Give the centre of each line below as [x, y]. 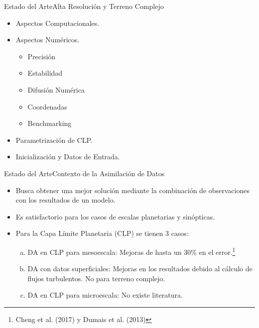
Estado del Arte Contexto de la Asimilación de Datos [84, 173]
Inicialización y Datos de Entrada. [68, 157]
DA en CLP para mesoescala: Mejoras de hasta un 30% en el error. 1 [131, 251]
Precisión [42, 56]
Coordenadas [47, 106]
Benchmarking [50, 123]
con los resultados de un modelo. [65, 200]
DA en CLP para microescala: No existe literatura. [105, 295]
